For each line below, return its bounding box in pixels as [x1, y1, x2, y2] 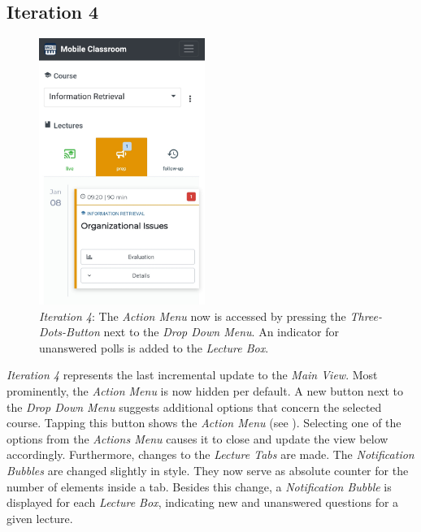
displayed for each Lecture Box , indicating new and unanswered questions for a [7, 494, 399, 511]
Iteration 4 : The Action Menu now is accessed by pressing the [39, 307, 346, 324]
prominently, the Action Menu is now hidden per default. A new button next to [7, 383, 404, 400]
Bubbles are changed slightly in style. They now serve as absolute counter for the [7, 462, 409, 478]
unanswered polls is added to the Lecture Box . [39, 339, 269, 356]
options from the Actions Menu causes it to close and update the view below [7, 430, 388, 447]
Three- [349, 307, 383, 324]
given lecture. [7, 509, 73, 526]
